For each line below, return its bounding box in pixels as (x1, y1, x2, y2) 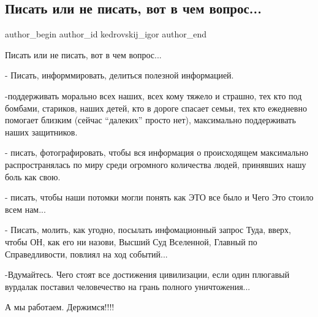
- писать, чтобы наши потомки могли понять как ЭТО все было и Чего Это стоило (5, 191, 314, 204)
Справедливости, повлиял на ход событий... (5, 247, 168, 260)
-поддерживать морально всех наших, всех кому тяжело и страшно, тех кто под (5, 89, 302, 102)
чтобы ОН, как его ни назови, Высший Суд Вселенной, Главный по (5, 235, 257, 248)
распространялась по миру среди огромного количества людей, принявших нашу (5, 158, 306, 170)
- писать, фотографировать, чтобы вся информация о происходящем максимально (5, 146, 309, 159)
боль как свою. (5, 170, 61, 183)
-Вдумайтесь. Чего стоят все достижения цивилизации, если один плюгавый (5, 268, 290, 281)
